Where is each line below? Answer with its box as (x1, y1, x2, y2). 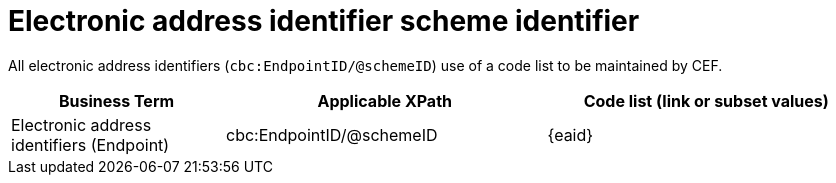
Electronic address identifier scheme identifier (8, 4, 640, 38)
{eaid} (547, 124, 594, 145)
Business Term (58, 90, 175, 111)
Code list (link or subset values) (583, 90, 829, 111)
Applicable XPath (317, 90, 452, 111)
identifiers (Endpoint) (11, 134, 170, 155)
